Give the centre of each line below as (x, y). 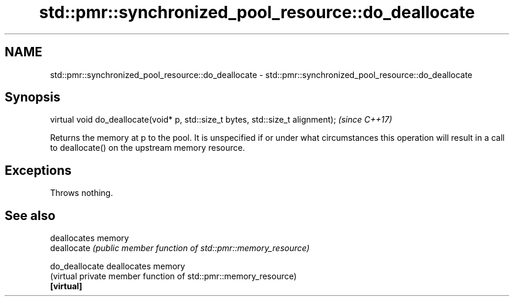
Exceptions (38, 170)
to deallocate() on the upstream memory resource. (148, 148)
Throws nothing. (82, 193)
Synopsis (33, 97)
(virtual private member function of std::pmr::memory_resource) (173, 276)
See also (30, 215)
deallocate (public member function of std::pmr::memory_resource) (180, 248)
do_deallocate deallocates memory (118, 266)
